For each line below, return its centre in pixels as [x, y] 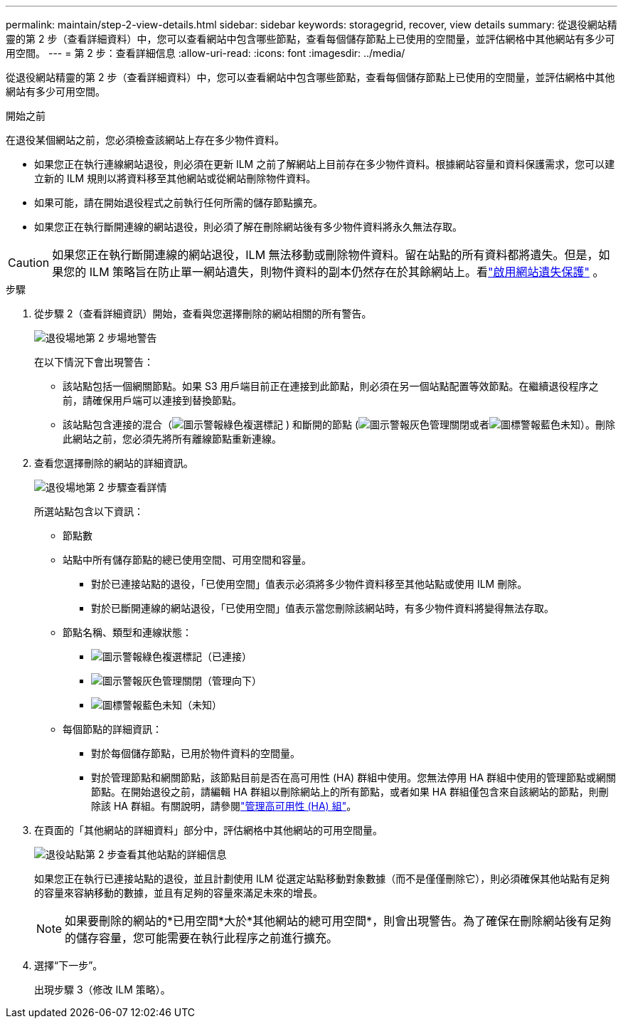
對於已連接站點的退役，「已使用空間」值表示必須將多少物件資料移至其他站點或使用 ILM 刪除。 [309, 584]
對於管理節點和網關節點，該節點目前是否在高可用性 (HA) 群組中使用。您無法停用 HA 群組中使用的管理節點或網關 [354, 777]
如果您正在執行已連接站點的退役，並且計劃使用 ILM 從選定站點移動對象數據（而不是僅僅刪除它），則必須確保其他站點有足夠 [322, 878]
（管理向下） [232, 681]
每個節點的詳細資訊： [112, 729]
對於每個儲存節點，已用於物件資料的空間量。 [196, 753]
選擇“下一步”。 [69, 965]
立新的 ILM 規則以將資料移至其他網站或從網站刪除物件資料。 [175, 178]
